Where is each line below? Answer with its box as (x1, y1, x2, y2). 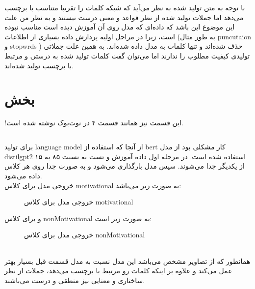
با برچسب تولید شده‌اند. (4, 60, 74, 70)
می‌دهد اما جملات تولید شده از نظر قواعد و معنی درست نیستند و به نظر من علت (4, 12, 244, 22)
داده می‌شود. (4, 171, 42, 181)
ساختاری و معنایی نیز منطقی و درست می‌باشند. (4, 275, 145, 285)
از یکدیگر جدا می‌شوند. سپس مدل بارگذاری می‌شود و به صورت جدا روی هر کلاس (4, 161, 245, 171)
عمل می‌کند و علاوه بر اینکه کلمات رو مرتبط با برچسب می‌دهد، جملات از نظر (4, 265, 232, 276)
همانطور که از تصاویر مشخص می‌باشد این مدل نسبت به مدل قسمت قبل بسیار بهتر (4, 256, 251, 266)
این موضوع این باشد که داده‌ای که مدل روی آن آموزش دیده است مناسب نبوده (4, 22, 235, 32)
